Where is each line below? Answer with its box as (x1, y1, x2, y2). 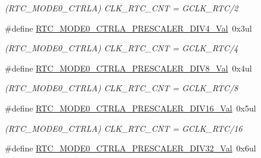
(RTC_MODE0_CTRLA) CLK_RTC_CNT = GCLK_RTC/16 (5, 122, 243, 134)
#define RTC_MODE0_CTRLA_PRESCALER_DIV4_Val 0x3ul (5, 21, 252, 34)
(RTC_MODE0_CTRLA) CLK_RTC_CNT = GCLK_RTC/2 (5, 2, 238, 14)
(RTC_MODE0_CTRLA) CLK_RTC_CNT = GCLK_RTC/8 (5, 82, 238, 94)
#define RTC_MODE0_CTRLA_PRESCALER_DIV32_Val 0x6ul (5, 142, 256, 154)
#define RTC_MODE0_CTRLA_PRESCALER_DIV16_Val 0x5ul (5, 101, 256, 114)
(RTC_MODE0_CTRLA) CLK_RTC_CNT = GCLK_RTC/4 (5, 42, 238, 54)
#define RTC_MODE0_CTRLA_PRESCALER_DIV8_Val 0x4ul (5, 61, 252, 74)
